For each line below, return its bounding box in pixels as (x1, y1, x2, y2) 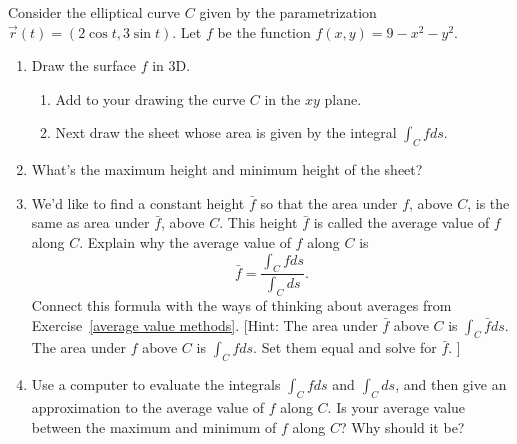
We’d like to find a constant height (31, 192, 245, 213)
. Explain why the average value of (79, 231, 291, 252)
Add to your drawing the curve (55, 88, 246, 109)
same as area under (31, 212, 150, 233)
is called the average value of (313, 212, 490, 233)
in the (264, 88, 301, 109)
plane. (324, 88, 362, 109)
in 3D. (152, 55, 191, 76)
